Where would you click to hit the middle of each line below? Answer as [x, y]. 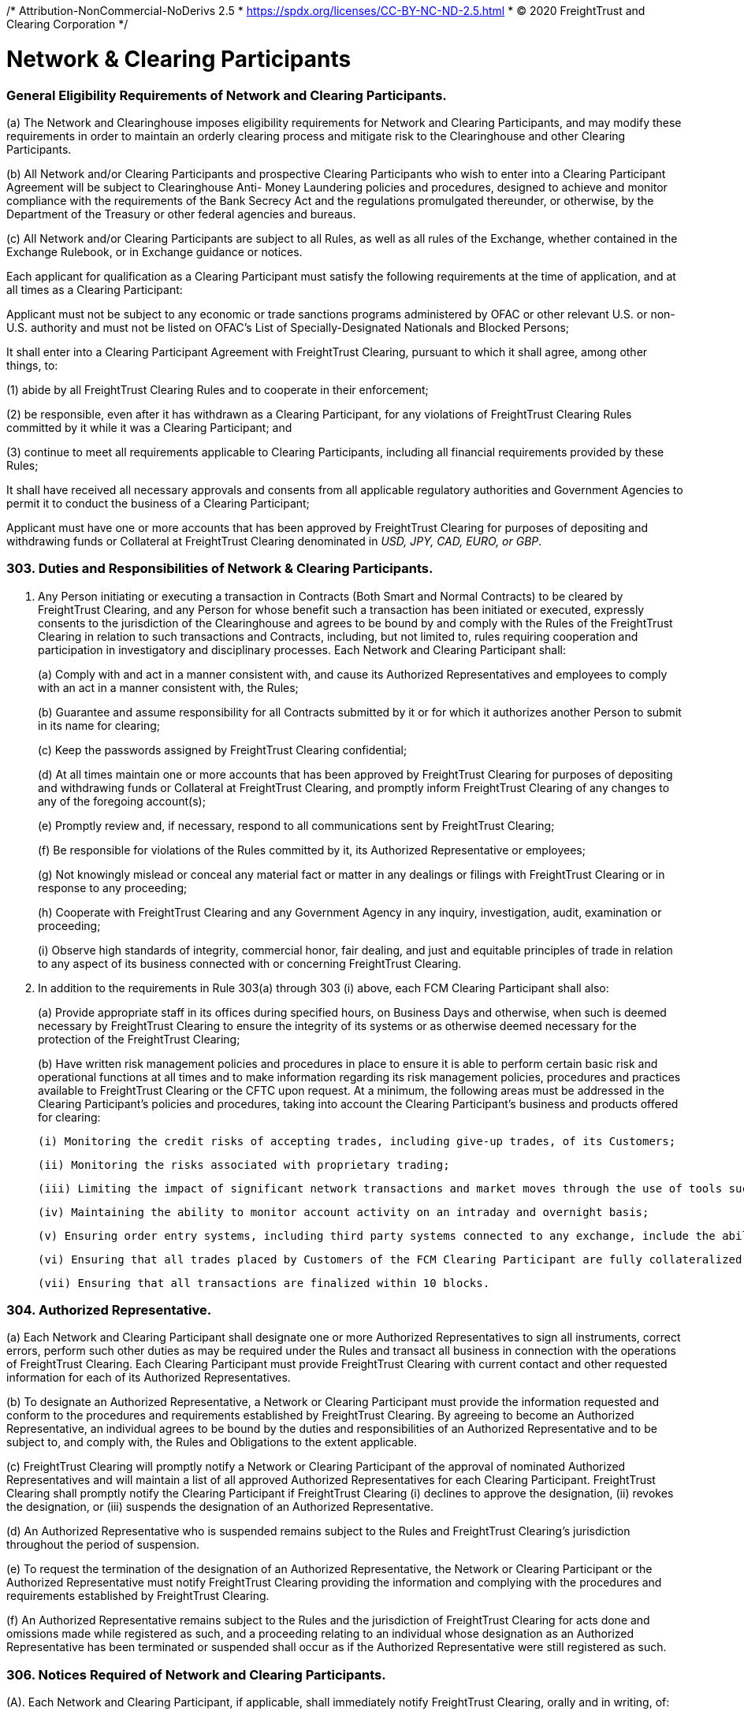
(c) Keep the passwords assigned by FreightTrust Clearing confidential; [223, 750]
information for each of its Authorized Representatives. [149, 1378]
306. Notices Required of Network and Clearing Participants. [196, 1674]
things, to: [32, 365]
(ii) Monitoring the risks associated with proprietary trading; [244, 1164]
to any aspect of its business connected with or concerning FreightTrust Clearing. [250, 963]
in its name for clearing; [99, 725]
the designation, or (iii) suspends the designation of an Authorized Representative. [220, 1507]
